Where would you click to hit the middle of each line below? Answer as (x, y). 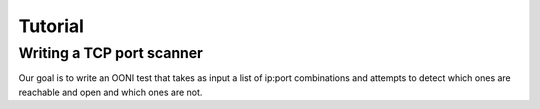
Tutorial (51, 26)
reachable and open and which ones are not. (110, 92)
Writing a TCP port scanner (111, 53)
